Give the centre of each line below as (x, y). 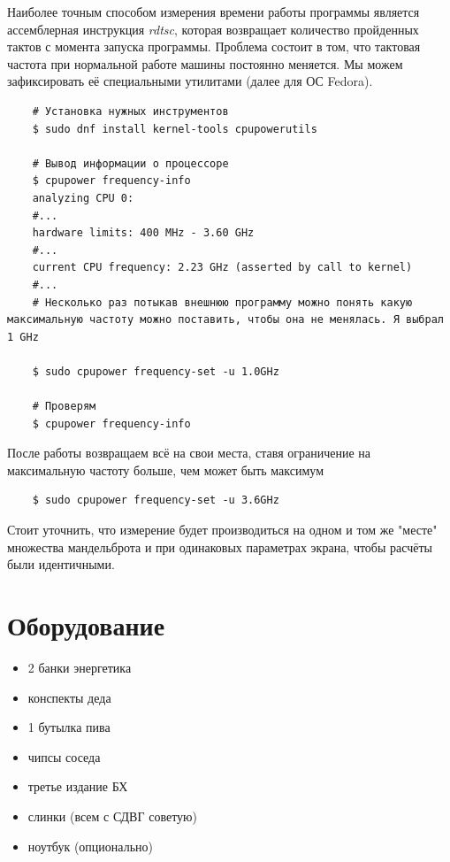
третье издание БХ (78, 786)
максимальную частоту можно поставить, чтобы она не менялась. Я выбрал (225, 320)
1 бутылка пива (69, 727)
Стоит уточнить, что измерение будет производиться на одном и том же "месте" (222, 530)
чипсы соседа (64, 756)
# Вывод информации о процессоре (130, 163)
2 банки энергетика (80, 667)
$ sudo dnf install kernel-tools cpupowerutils (175, 129)
